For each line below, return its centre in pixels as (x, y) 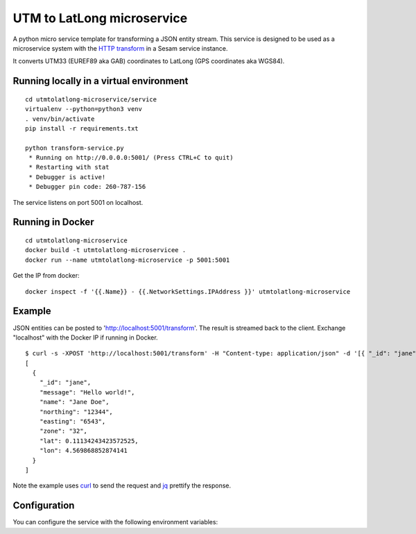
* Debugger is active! (67, 177)
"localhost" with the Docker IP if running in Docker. (86, 337)
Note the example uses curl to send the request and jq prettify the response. (122, 485)
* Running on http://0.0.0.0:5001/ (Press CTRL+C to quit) (131, 158)
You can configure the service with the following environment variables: (115, 522)
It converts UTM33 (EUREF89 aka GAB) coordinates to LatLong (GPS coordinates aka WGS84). (149, 61)
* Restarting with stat (69, 167)
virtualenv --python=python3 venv (84, 109)
